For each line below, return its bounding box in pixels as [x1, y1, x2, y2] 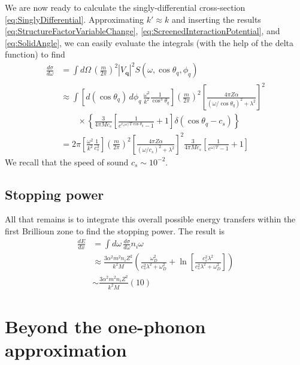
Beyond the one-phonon [5, 313, 206, 338]
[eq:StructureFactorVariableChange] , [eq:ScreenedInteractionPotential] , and [5, 25, 280, 37]
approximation [5, 337, 127, 361]
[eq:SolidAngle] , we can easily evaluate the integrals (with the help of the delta [5, 36, 294, 49]
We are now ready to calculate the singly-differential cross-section [5, 1, 246, 13]
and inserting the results [171, 13, 261, 25]
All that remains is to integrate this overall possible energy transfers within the [5, 213, 296, 225]
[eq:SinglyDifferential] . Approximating [5, 13, 144, 25]
